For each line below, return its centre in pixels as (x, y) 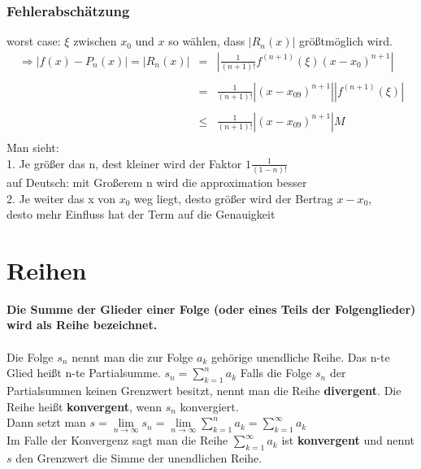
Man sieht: (33, 147)
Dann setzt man (46, 422)
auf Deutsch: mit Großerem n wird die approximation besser (157, 182)
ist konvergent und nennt (348, 440)
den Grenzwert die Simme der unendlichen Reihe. (139, 458)
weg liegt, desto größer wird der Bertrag (234, 198)
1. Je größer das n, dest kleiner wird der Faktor (124, 163)
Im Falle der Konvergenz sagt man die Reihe (117, 440)
